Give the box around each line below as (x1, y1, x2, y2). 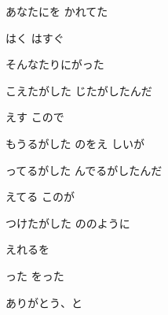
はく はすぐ (5, 29, 64, 46)
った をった (5, 267, 64, 283)
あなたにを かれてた (5, 3, 108, 19)
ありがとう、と (5, 294, 82, 310)
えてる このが (5, 188, 75, 205)
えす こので (5, 109, 64, 125)
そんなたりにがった (5, 56, 104, 72)
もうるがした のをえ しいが (5, 135, 144, 151)
